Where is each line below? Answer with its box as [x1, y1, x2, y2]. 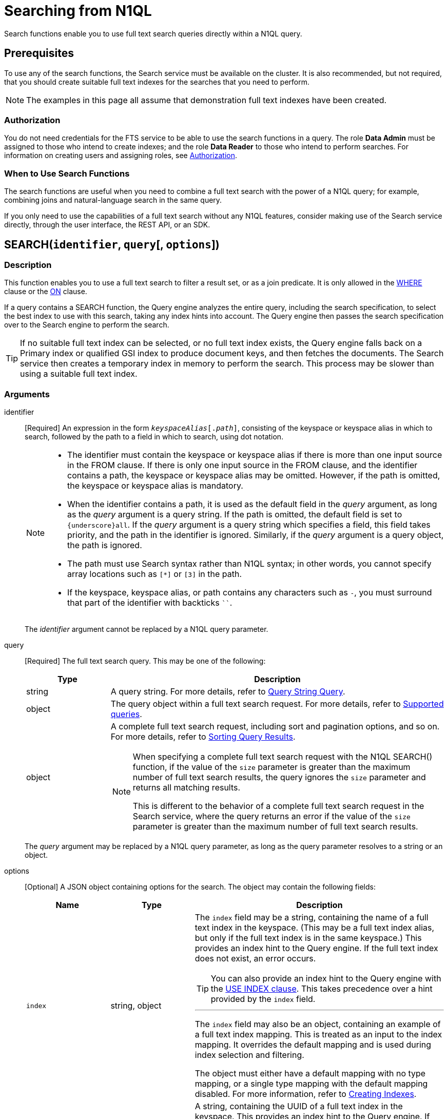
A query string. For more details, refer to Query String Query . [110, 686, 345, 697]
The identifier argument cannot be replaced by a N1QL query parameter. [25, 625, 268, 634]
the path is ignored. [67, 540, 142, 551]
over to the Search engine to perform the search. [4, 320, 169, 330]
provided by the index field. [210, 994, 316, 1005]
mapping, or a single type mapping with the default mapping [194, 1078, 428, 1089]
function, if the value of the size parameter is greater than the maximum [132, 762, 411, 773]
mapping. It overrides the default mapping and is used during [194, 1039, 432, 1050]
